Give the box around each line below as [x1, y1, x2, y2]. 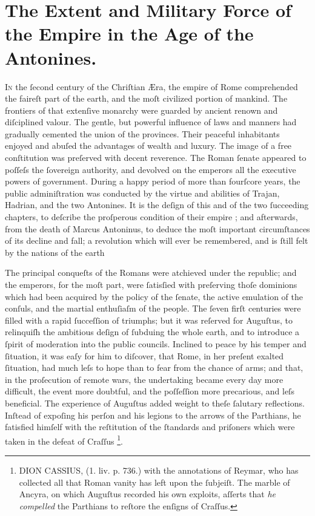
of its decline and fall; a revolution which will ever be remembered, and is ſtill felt [5, 234, 308, 247]
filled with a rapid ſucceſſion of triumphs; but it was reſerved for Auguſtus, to [5, 313, 293, 326]
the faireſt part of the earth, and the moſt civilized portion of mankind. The [5, 92, 288, 105]
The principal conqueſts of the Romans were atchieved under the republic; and [5, 266, 297, 279]
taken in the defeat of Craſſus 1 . [5, 433, 123, 447]
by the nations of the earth [5, 246, 105, 258]
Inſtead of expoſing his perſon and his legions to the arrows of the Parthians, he [5, 408, 301, 421]
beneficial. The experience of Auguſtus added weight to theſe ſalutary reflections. [5, 396, 305, 409]
